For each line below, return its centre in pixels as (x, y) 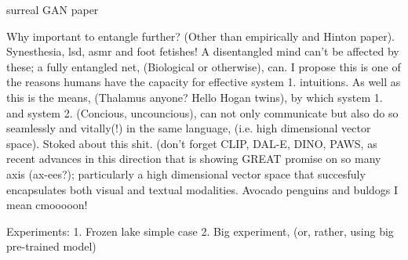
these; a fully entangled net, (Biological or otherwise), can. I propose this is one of (204, 66)
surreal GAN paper (53, 9)
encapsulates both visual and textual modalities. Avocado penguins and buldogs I (202, 189)
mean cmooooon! (47, 205)
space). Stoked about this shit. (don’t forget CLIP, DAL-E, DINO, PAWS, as (192, 143)
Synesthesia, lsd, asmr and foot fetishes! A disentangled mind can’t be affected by (203, 51)
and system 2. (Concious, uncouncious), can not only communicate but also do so (202, 112)
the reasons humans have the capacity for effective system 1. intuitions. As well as (204, 82)
